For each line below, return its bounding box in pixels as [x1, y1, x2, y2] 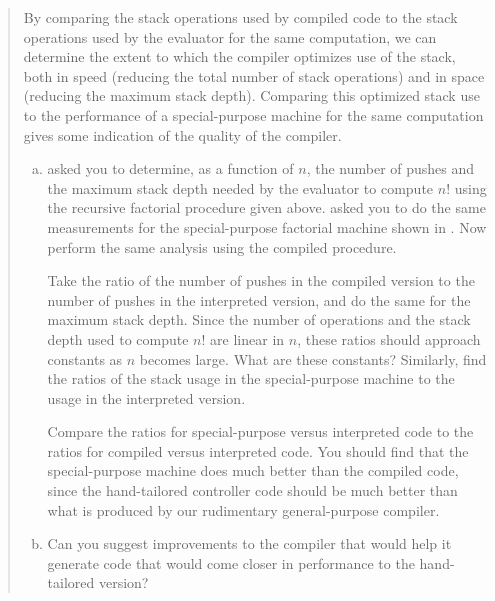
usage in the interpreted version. [47, 387, 246, 408]
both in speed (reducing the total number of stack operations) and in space [23, 65, 485, 86]
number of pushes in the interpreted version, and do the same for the [47, 289, 471, 310]
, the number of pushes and [306, 158, 475, 179]
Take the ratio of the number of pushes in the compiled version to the [47, 270, 475, 291]
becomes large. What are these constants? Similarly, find [139, 348, 487, 369]
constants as [47, 348, 123, 369]
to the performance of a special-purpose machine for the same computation [23, 104, 484, 125]
